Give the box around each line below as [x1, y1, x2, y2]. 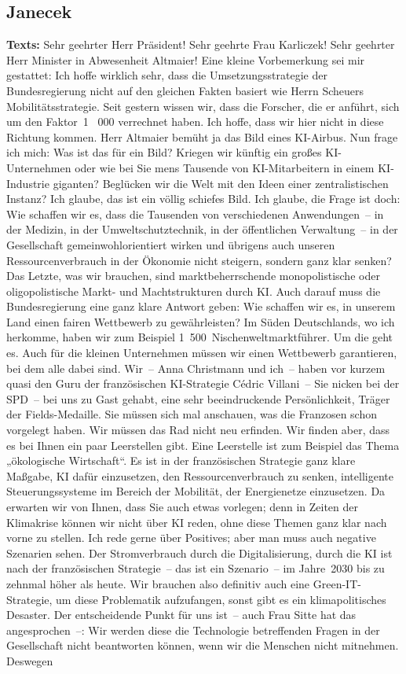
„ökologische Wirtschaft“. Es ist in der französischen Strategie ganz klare [6, 452, 356, 469]
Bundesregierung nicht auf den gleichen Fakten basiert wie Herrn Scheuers [6, 82, 364, 98]
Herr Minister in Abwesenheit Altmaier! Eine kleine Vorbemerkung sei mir [6, 51, 365, 68]
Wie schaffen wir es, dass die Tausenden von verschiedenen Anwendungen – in [6, 205, 384, 222]
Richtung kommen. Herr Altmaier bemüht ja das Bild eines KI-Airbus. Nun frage [6, 128, 398, 145]
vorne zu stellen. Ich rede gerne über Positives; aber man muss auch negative [6, 529, 376, 546]
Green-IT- [313, 575, 361, 591]
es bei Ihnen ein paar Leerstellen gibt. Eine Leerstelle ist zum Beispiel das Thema [6, 436, 400, 453]
